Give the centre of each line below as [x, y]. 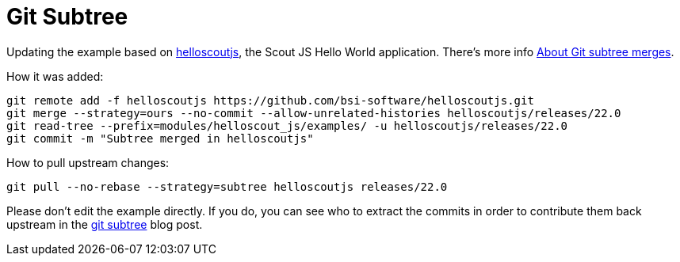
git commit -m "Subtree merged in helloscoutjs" [160, 138]
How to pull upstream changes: [88, 162]
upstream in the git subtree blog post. [105, 224]
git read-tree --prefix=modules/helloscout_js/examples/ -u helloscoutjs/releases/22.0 [287, 125]
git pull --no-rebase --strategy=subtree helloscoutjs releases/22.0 [227, 186]
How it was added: [55, 76]
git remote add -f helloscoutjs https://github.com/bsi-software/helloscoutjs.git [270, 100]
